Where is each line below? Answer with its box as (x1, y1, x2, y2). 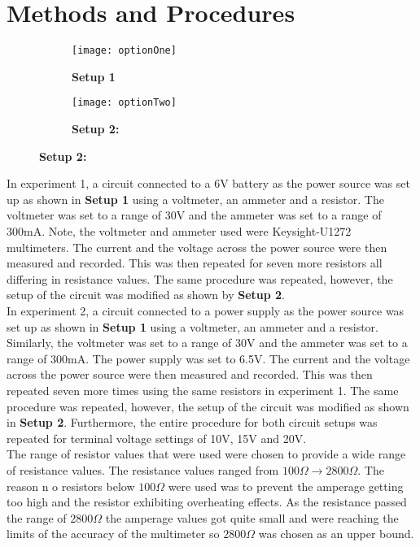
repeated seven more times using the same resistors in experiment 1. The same (7, 381, 399, 398)
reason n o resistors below (7, 477, 135, 494)
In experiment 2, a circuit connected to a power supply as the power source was (7, 302, 405, 319)
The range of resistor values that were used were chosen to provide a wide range (7, 445, 406, 462)
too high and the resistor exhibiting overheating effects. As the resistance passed (7, 493, 407, 510)
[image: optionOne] (72, 45, 177, 57)
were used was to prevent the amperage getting (168, 477, 404, 494)
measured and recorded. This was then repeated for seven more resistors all (7, 254, 383, 271)
